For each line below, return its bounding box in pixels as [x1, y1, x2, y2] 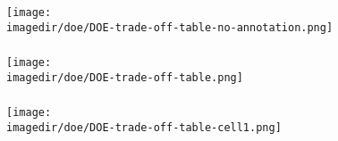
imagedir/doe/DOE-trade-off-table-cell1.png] [6, 121, 282, 135]
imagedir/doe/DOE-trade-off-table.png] [6, 70, 243, 84]
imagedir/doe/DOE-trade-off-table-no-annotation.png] [6, 21, 334, 34]
